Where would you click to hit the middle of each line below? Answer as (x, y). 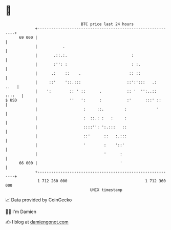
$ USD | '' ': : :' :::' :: (83, 100)
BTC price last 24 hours (108, 24)
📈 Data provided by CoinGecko (39, 200)
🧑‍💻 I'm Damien (21, 212)
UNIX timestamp (106, 190)
